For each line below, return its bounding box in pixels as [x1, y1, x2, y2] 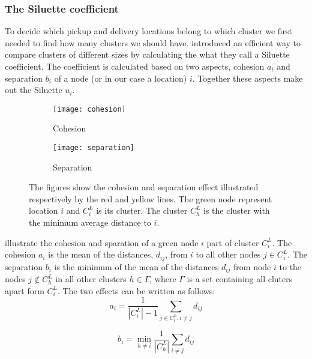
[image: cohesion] [53, 104, 126, 113]
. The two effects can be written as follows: [57, 284, 215, 297]
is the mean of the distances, [48, 248, 154, 261]
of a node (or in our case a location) [54, 71, 187, 84]
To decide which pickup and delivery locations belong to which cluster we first [5, 25, 293, 37]
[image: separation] [53, 143, 135, 152]
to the [279, 260, 302, 273]
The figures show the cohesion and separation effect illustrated [29, 181, 259, 193]
